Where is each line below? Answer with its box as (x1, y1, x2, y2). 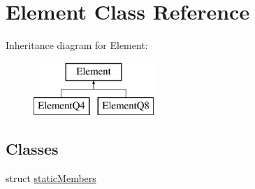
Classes (6, 138, 59, 160)
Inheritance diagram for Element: (6, 38, 148, 52)
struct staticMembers (6, 171, 96, 185)
